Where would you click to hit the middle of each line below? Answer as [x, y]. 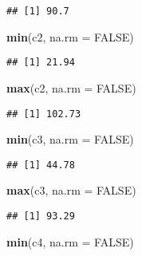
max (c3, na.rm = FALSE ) [71, 190]
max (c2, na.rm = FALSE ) [71, 87]
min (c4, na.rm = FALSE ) [70, 241]
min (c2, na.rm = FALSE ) [70, 36]
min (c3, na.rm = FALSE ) [70, 139]
